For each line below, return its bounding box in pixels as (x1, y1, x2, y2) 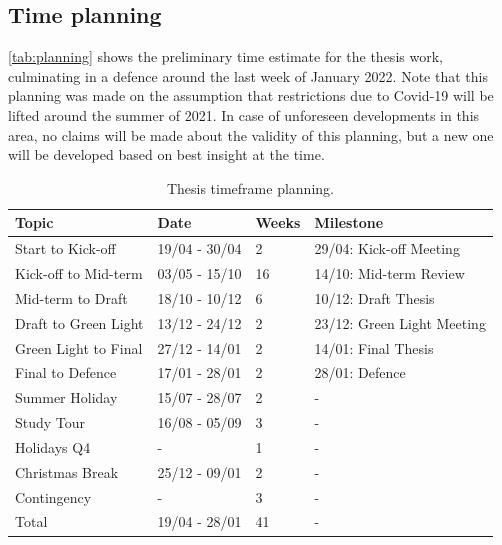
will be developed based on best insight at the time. (8, 144, 325, 165)
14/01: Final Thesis (314, 337, 434, 358)
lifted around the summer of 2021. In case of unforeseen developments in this (8, 104, 480, 125)
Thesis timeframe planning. (166, 177, 334, 198)
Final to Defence (15, 362, 117, 383)
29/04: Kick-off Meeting (314, 238, 460, 259)
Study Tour (15, 412, 86, 433)
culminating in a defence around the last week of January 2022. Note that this (8, 65, 488, 86)
